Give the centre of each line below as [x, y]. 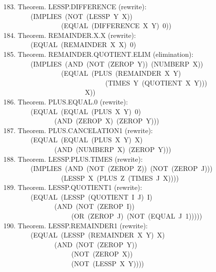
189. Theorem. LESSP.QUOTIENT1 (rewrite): [73, 187]
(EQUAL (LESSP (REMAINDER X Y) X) [98, 235]
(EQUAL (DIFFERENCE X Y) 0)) [116, 25]
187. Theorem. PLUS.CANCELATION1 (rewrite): [78, 130]
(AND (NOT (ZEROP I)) [94, 206]
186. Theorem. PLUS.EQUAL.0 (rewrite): [66, 101]
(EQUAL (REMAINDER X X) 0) [83, 44]
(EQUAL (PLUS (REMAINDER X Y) [121, 73]
